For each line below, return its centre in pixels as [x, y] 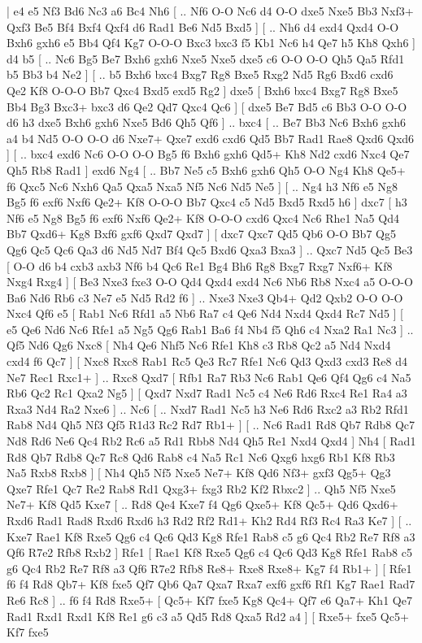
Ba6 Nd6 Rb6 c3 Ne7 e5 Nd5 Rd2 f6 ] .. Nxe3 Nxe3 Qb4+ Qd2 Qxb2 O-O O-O [205, 297]
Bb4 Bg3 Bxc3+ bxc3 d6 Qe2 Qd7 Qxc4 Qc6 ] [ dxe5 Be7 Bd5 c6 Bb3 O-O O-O [207, 106]
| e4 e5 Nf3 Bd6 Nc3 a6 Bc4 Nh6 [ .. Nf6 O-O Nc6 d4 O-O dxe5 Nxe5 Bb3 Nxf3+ [210, 11]
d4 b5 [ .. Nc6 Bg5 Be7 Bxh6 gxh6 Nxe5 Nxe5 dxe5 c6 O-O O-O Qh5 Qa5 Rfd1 [206, 58]
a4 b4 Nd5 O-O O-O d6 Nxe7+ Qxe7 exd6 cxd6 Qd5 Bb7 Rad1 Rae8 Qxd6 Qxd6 [211, 138]
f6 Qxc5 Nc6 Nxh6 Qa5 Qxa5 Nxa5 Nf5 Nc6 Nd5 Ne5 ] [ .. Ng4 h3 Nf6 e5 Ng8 [202, 186]
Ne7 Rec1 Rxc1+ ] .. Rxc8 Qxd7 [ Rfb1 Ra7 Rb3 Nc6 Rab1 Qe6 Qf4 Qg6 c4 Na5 [209, 377]
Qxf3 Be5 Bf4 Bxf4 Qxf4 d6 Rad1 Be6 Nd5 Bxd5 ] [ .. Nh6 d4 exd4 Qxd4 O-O [203, 26]
